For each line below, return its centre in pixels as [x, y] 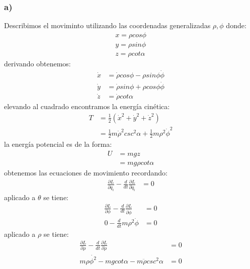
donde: [236, 25]
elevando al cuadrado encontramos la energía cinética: [87, 106]
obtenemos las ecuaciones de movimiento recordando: [86, 173]
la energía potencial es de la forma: [58, 144]
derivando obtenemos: [37, 63]
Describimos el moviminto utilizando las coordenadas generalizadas [107, 25]
